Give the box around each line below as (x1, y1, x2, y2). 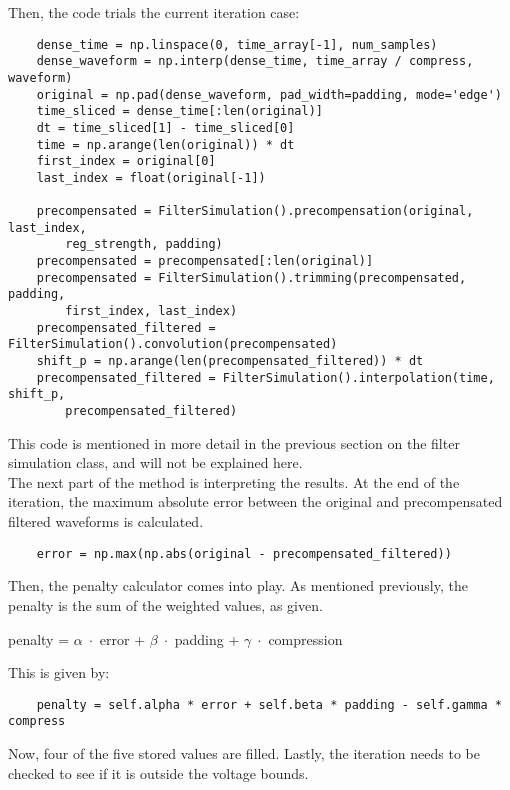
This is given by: (8, 662, 110, 683)
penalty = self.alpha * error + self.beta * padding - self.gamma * (36, 697, 502, 712)
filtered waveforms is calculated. (8, 511, 204, 532)
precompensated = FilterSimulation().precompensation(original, (36, 204, 474, 219)
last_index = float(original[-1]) (36, 170, 266, 185)
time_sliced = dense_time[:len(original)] (36, 104, 323, 119)
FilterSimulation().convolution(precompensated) (8, 337, 338, 352)
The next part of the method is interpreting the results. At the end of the (8, 471, 460, 492)
